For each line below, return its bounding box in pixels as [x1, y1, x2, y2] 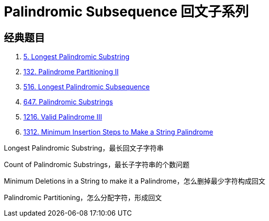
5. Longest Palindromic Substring [23, 52, 130, 61]
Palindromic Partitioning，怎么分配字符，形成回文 [4, 193, 162, 202]
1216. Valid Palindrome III [23, 113, 102, 121]
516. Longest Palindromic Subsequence [23, 83, 150, 91]
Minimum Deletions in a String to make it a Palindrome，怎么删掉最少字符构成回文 [4, 177, 266, 186]
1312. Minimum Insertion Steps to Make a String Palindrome [23, 128, 214, 136]
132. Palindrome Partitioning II [23, 68, 119, 76]
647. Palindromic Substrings [23, 98, 113, 106]
